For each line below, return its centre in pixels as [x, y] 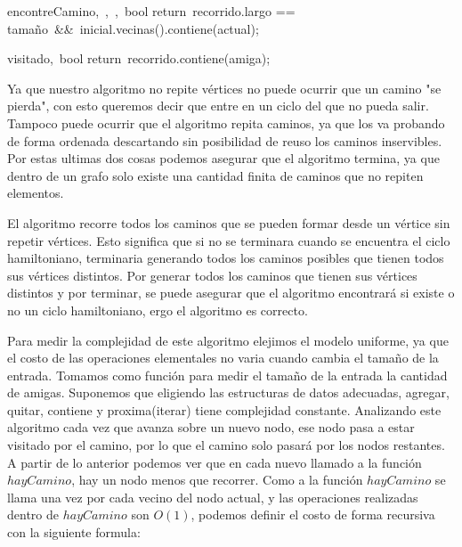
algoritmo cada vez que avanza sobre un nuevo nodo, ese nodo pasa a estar [211, 427]
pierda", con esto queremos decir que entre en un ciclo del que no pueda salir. [218, 106]
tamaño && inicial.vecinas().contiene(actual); [133, 28]
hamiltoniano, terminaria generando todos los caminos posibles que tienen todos [226, 258]
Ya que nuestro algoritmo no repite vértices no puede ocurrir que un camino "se [224, 88]
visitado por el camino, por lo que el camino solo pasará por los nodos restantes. [226, 445]
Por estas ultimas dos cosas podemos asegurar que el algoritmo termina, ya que [223, 158]
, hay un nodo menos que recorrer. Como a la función [217, 480]
